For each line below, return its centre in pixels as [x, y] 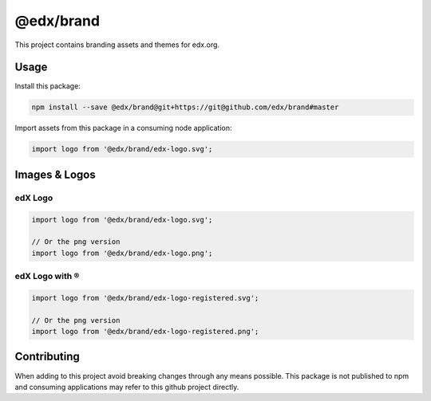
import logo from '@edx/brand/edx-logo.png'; [122, 253]
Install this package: [48, 86]
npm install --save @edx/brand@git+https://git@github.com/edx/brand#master [185, 107]
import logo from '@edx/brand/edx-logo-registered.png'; [145, 332]
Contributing [47, 357]
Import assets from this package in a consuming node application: [123, 128]
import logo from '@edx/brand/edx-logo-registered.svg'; [145, 298]
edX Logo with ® [47, 277]
